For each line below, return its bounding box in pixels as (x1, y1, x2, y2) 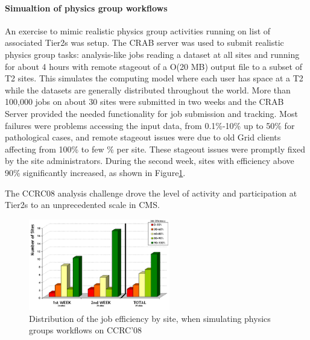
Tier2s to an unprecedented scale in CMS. (5, 198, 160, 211)
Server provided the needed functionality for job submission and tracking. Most (5, 107, 298, 119)
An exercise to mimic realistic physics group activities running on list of (5, 24, 271, 37)
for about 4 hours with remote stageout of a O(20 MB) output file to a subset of (5, 60, 302, 72)
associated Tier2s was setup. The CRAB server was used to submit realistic (5, 36, 284, 49)
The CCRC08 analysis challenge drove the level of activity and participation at (5, 186, 297, 199)
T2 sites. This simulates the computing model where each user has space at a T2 (5, 72, 303, 84)
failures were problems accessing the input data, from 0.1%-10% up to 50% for (5, 119, 295, 131)
